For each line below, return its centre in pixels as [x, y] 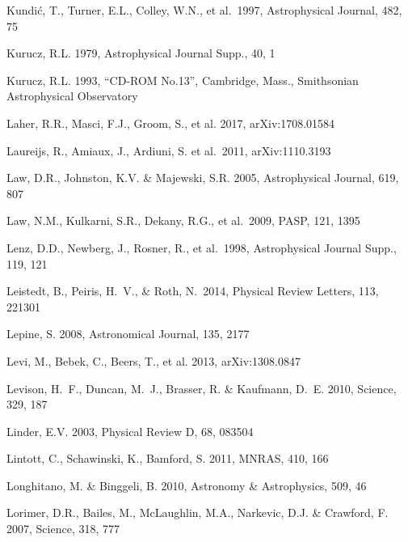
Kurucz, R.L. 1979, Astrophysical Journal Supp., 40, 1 [141, 53]
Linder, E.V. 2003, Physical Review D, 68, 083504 [130, 431]
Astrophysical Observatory [72, 96]
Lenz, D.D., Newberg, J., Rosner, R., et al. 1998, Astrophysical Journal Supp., [202, 247]
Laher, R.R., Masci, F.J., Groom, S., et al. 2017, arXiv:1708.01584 [171, 123]
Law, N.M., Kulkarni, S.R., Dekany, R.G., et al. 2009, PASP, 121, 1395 [183, 220]
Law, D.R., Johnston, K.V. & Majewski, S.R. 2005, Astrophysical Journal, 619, [203, 178]
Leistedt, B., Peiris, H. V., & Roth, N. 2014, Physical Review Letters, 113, [193, 291]
